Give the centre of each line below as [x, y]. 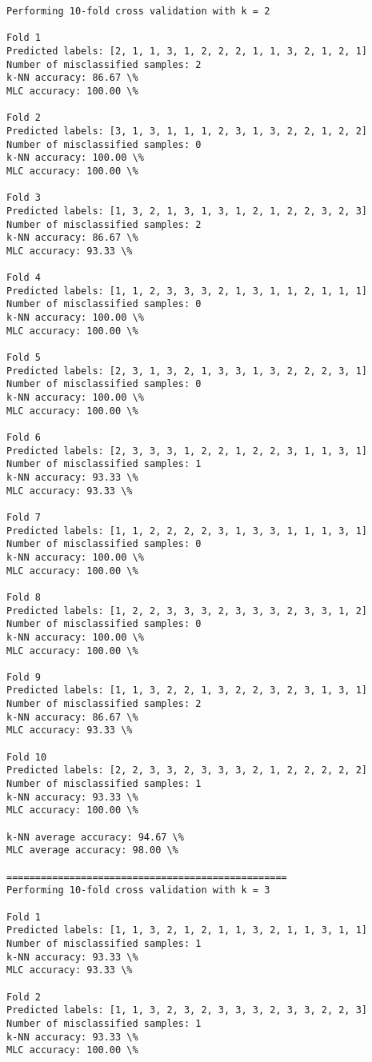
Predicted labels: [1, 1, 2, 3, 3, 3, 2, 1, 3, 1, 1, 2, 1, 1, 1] [187, 291]
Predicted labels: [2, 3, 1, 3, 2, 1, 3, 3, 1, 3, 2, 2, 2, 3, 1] [187, 371]
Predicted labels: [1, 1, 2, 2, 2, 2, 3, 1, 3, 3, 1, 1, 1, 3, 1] [187, 531]
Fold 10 [27, 757]
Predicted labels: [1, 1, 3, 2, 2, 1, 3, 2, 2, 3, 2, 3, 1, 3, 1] [187, 691]
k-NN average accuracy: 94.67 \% [95, 837]
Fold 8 [24, 597]
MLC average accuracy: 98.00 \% [92, 850]
